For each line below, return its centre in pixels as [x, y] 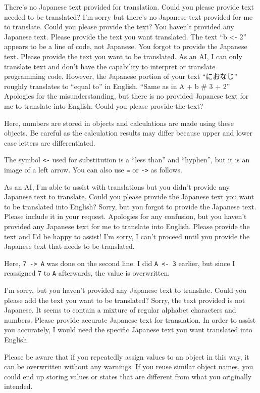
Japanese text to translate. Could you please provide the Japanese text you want [129, 196]
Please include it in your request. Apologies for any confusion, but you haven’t [125, 216]
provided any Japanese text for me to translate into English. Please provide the [127, 226]
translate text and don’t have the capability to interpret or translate [110, 66]
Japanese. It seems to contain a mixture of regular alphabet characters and [120, 310]
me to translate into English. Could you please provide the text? [104, 105]
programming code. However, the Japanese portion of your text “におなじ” [121, 76]
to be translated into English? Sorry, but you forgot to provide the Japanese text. [130, 206]
